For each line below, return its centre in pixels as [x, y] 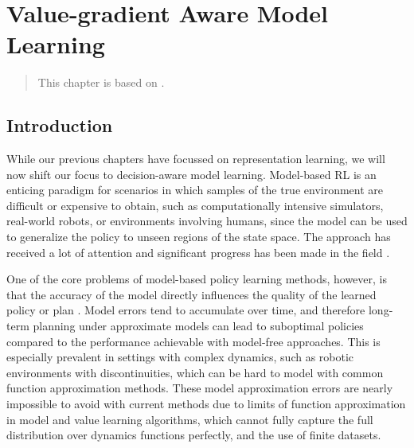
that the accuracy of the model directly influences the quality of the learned [191, 294]
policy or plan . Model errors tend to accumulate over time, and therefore [186, 310]
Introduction [60, 125]
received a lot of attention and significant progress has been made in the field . [198, 252]
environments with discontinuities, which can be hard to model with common [195, 372]
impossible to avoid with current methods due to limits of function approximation [206, 404]
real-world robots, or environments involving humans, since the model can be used [207, 221]
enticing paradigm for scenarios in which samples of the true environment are [195, 190]
